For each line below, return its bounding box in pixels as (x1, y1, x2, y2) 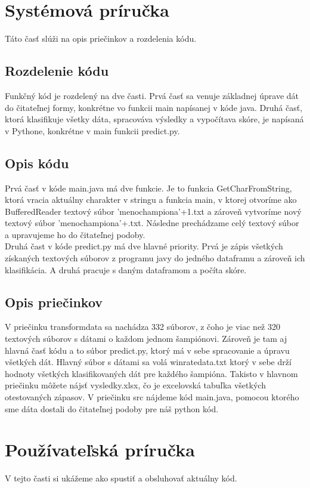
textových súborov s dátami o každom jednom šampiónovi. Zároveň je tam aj (5, 332, 287, 345)
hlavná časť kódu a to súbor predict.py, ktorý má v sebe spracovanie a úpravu (5, 344, 290, 356)
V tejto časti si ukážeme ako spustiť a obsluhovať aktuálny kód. (5, 472, 237, 484)
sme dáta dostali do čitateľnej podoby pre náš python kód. (5, 402, 219, 415)
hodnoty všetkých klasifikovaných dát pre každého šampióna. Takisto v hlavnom (5, 367, 298, 379)
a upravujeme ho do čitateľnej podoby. (5, 228, 145, 240)
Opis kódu (5, 153, 69, 172)
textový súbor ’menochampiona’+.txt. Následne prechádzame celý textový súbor (5, 217, 299, 229)
